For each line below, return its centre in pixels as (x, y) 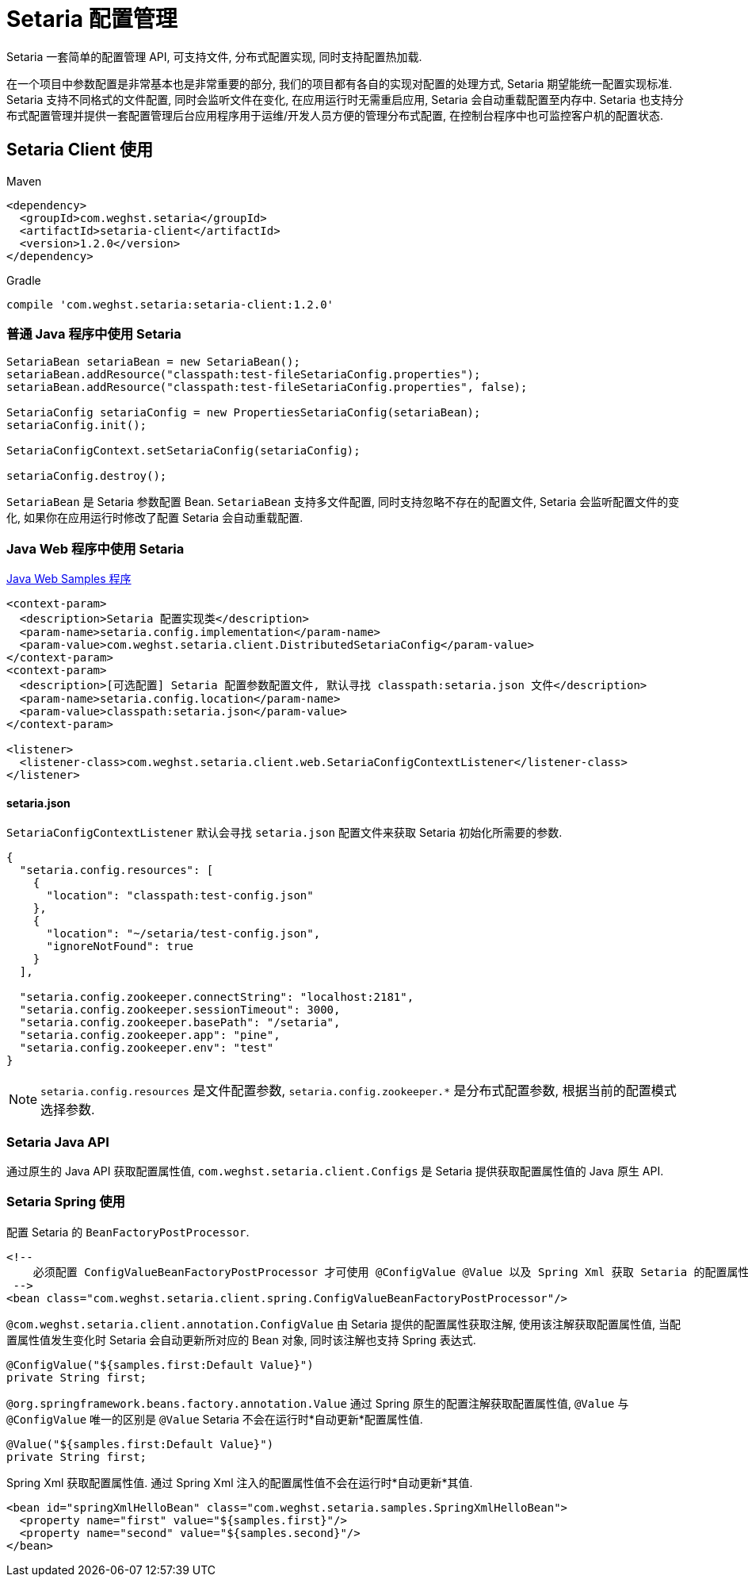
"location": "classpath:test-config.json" (180, 896)
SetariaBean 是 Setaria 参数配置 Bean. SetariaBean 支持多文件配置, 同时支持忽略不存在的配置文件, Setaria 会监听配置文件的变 (343, 502)
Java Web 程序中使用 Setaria (95, 548)
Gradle (24, 280)
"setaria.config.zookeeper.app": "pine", (150, 1035)
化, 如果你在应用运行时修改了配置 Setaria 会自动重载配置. (155, 518)
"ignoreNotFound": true (120, 947)
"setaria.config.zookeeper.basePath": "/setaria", (180, 1023)
